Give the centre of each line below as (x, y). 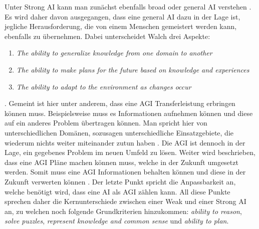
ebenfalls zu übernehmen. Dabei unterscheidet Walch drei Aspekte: (107, 36)
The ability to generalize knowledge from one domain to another (114, 53)
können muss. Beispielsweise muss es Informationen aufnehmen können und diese (129, 113)
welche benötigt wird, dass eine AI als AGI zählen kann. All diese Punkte (117, 191)
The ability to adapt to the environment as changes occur (104, 86)
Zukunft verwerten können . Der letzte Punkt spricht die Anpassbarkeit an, (120, 181)
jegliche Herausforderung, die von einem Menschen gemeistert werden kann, (121, 26)
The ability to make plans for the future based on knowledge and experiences (133, 69)
